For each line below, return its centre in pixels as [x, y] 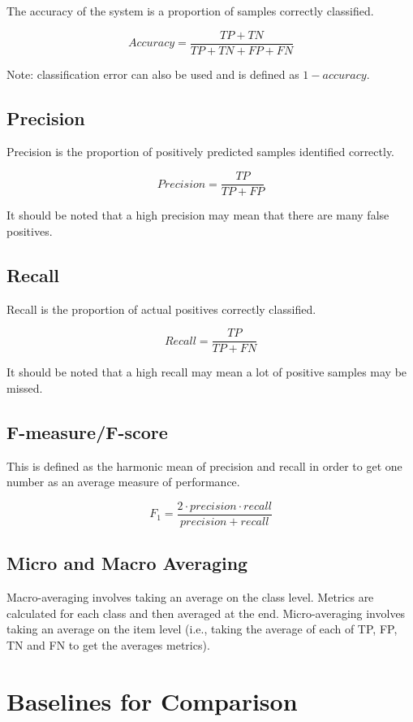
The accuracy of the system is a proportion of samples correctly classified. [190, 11]
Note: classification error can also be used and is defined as [153, 74]
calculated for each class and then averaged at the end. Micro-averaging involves [206, 613]
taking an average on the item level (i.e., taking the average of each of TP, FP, [202, 629]
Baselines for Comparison [152, 700]
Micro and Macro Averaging [127, 563]
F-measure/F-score [87, 431]
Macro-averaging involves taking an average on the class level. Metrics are [190, 597]
